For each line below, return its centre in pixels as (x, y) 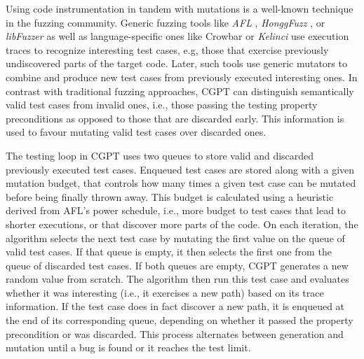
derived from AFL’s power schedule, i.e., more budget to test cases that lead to (176, 210)
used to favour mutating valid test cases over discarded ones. (136, 132)
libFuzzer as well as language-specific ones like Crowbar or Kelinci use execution (177, 36)
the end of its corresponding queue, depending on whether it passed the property (180, 320)
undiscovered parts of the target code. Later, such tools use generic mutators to (176, 63)
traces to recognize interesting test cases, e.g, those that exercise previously (167, 49)
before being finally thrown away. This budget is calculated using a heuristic (170, 196)
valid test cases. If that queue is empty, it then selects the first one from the (169, 252)
